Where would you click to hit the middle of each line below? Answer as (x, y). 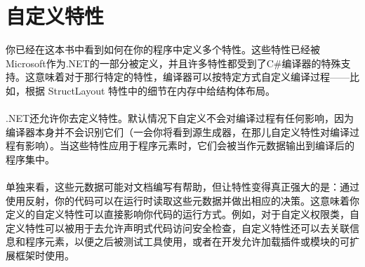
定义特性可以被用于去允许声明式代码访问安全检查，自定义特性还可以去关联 (178, 227)
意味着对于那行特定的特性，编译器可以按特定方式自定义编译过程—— (192, 77)
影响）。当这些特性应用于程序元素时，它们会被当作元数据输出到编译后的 (190, 145)
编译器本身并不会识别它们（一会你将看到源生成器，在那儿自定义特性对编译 (178, 131)
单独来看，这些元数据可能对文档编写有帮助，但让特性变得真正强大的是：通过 (182, 187)
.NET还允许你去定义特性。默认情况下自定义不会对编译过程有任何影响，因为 (180, 118)
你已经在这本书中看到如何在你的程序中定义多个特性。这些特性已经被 (163, 49)
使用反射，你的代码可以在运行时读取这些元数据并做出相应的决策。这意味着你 (182, 200)
